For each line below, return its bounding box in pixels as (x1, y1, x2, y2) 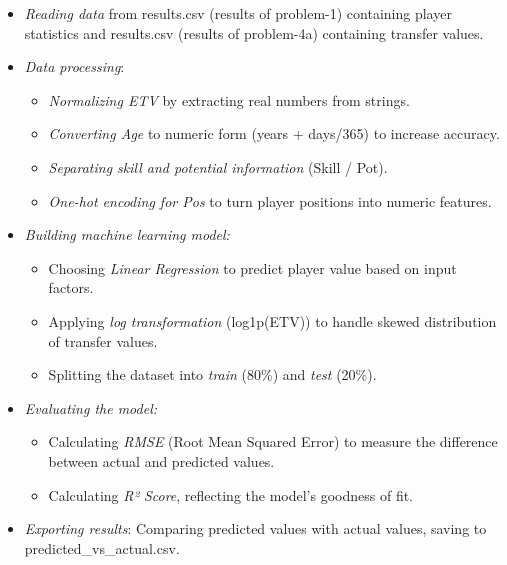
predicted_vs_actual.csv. (24, 537, 180, 558)
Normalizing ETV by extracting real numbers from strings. (48, 89, 410, 110)
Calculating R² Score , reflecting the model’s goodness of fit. (48, 484, 414, 505)
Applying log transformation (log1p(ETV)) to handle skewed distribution (48, 310, 497, 331)
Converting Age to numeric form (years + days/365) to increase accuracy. (48, 123, 500, 144)
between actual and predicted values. (48, 450, 275, 471)
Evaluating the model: (24, 397, 158, 418)
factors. (48, 277, 94, 298)
